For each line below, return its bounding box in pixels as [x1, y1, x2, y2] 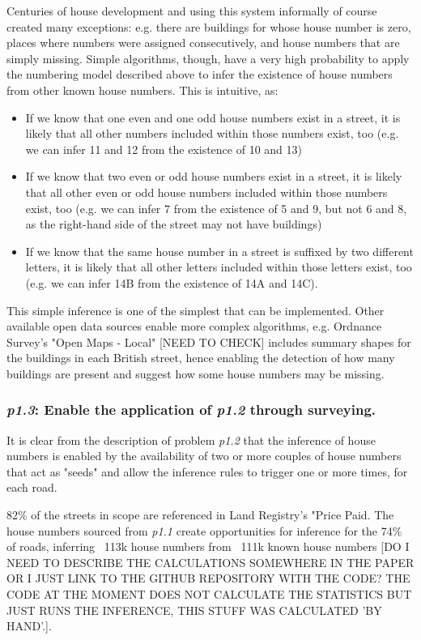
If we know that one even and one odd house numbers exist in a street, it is [25, 109, 401, 126]
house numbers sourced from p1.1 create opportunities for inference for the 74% [6, 522, 402, 539]
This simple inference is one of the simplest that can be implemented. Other [6, 301, 385, 318]
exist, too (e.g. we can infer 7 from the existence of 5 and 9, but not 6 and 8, [25, 199, 407, 216]
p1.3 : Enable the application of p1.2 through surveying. [6, 399, 376, 420]
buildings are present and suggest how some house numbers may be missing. [6, 365, 385, 382]
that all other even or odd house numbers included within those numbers [25, 183, 388, 200]
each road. [6, 479, 57, 496]
